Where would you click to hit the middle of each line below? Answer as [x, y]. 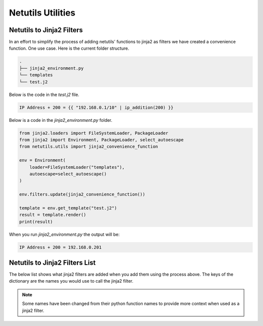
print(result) [36, 221]
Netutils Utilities [42, 13]
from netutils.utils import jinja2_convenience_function [89, 147]
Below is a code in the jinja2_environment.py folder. [61, 120]
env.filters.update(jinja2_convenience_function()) [82, 194]
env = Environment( [42, 160]
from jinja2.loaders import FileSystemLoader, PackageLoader [94, 133]
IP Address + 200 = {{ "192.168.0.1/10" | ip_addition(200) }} [96, 107]
